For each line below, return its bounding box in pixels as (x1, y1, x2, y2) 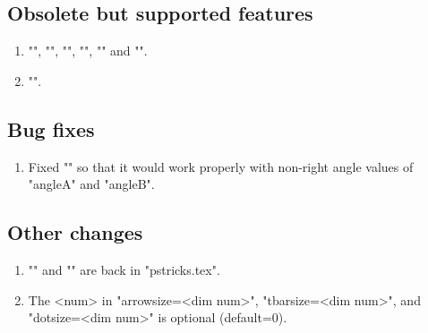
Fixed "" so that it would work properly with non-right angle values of (28, 157, 414, 175)
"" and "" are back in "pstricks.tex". (28, 260, 220, 278)
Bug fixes (7, 115, 95, 142)
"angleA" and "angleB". (28, 175, 155, 193)
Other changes (7, 218, 143, 246)
